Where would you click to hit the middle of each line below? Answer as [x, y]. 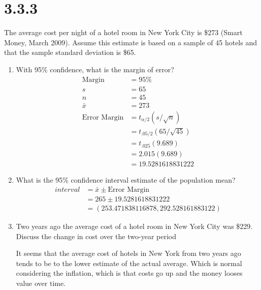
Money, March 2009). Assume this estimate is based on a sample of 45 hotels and [130, 42]
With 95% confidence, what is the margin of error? [95, 69]
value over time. [41, 283]
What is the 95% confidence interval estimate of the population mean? [126, 180]
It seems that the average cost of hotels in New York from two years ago [128, 253]
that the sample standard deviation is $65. [70, 52]
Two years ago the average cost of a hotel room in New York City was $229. [134, 226]
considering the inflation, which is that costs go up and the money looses [129, 273]
